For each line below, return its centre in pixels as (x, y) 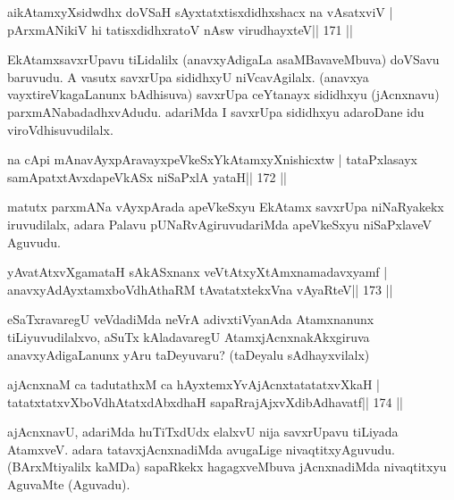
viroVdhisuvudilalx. (60, 129)
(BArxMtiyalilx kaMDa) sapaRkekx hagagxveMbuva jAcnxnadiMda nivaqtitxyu (227, 467)
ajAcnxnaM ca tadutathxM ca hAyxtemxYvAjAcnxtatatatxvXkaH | (193, 384)
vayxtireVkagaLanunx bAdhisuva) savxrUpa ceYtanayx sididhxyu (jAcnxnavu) (223, 94)
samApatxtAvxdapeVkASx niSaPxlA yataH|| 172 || (147, 176)
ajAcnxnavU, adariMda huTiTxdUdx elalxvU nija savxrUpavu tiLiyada (203, 432)
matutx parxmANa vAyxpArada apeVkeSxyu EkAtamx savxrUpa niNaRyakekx (226, 207)
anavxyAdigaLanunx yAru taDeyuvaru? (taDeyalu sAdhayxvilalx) (189, 354)
